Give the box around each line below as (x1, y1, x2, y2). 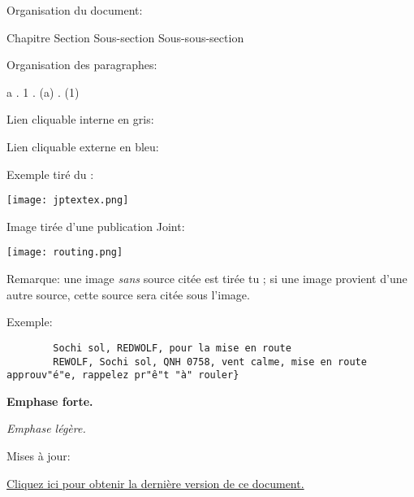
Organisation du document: (6, 2, 143, 18)
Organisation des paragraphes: (6, 56, 157, 73)
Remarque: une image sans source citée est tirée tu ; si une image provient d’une (6, 270, 408, 287)
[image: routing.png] (6, 246, 123, 259)
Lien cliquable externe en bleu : (6, 137, 159, 155)
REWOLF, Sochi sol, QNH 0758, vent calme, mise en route (53, 355, 367, 368)
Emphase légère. (6, 420, 86, 437)
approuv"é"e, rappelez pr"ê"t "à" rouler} (6, 369, 239, 381)
